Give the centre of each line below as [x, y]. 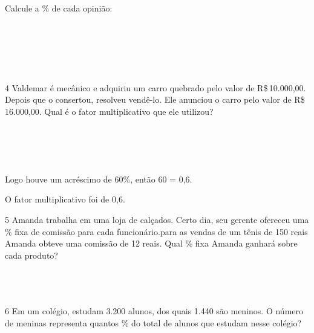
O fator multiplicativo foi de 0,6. [65, 199]
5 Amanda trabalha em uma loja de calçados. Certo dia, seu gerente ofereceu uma [157, 219]
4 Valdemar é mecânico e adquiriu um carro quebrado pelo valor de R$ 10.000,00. [155, 87]
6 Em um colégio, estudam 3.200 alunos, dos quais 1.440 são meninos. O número [154, 311]
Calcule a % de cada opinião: [59, 8]
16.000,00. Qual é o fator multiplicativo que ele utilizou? [109, 111]
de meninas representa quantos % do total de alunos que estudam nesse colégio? [153, 322]
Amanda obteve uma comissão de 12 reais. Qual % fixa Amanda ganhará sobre [151, 243]
